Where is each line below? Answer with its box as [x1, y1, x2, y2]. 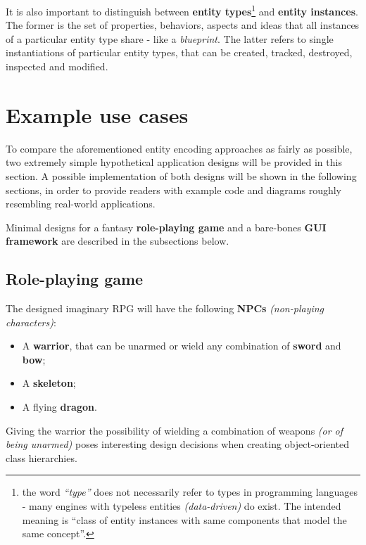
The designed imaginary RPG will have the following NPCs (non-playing [6, 301, 324, 316]
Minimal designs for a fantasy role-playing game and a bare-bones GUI [6, 219, 327, 234]
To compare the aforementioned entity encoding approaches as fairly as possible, [6, 141, 353, 155]
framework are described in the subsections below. [6, 233, 229, 248]
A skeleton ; [22, 376, 76, 390]
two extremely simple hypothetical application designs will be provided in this [6, 155, 342, 169]
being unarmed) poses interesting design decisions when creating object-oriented [6, 437, 350, 451]
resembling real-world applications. [6, 196, 156, 211]
